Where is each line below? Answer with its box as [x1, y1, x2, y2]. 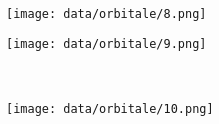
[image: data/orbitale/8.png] [6, 6, 207, 21]
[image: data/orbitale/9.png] [6, 37, 207, 52]
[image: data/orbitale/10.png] [6, 101, 214, 116]
